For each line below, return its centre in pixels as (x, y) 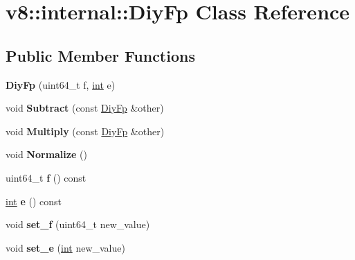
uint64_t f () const (46, 177)
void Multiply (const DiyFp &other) (85, 131)
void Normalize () (46, 154)
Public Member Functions (100, 55)
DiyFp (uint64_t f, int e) (61, 84)
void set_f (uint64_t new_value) (78, 224)
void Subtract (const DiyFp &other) (85, 108)
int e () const (34, 201)
